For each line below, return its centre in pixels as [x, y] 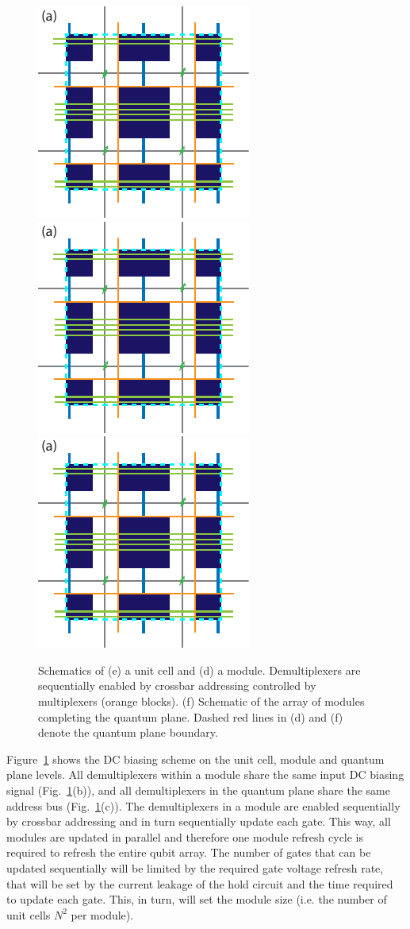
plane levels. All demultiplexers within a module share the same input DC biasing [205, 774]
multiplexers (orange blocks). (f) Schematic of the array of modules [201, 701]
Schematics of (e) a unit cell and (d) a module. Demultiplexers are [199, 670]
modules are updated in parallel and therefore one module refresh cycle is [185, 836]
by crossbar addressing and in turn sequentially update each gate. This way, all [199, 821]
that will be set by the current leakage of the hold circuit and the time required [200, 883]
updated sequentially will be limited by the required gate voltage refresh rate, [195, 867]
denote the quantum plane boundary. [128, 732]
